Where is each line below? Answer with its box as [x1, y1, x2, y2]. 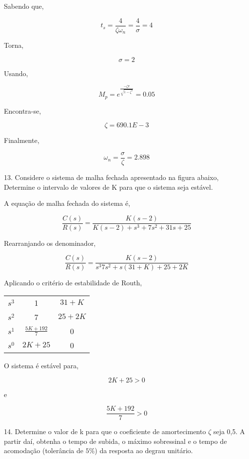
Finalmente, [4, 135, 39, 145]
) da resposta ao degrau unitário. [95, 445, 193, 456]
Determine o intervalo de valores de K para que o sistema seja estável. [4, 181, 213, 192]
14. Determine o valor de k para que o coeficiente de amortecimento [4, 426, 206, 437]
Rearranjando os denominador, [4, 238, 96, 248]
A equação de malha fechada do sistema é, [4, 198, 131, 208]
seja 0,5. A [213, 426, 245, 437]
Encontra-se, [4, 105, 41, 116]
